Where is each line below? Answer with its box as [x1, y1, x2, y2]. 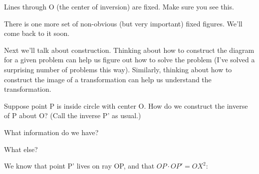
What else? [4, 144, 38, 154]
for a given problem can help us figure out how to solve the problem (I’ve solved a [4, 54, 255, 65]
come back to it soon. [4, 28, 70, 38]
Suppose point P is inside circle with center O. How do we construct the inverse [4, 100, 248, 111]
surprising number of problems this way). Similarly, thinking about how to [4, 64, 232, 74]
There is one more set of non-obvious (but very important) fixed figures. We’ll [4, 18, 243, 28]
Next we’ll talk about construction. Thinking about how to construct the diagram [4, 44, 255, 55]
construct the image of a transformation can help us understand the [4, 74, 212, 84]
